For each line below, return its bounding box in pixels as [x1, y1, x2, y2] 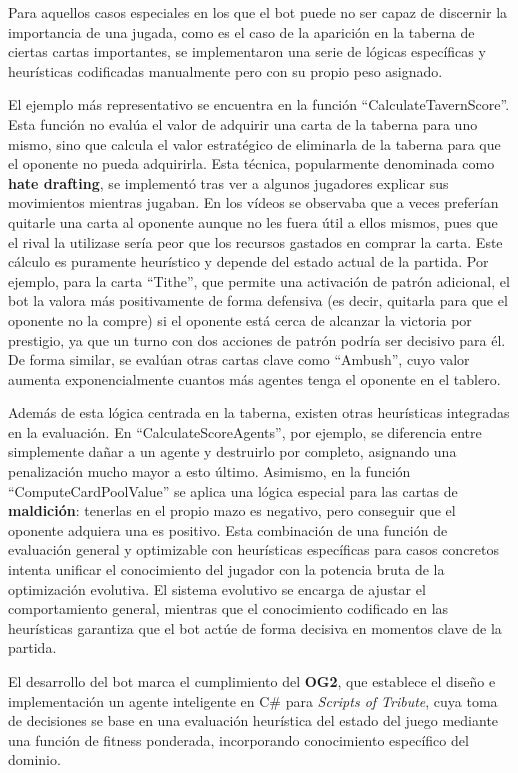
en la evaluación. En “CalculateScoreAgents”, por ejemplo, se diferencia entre [8, 421, 482, 442]
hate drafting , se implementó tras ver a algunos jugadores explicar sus [8, 172, 449, 193]
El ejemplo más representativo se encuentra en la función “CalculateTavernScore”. [8, 94, 510, 115]
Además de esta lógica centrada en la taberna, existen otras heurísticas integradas [8, 402, 510, 423]
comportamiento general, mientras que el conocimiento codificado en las [8, 598, 449, 619]
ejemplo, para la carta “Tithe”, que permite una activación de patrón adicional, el [8, 270, 510, 291]
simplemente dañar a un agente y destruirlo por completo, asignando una [8, 441, 457, 462]
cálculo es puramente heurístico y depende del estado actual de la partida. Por [8, 251, 489, 272]
